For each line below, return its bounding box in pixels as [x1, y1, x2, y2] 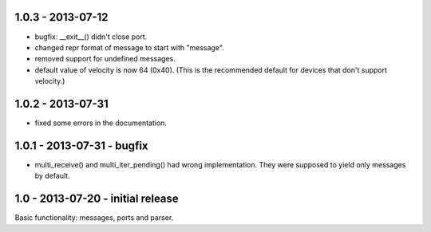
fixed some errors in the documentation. [34, 118, 168, 128]
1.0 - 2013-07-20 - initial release [14, 192, 179, 206]
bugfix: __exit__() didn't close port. [34, 32, 148, 41]
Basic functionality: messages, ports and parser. [14, 213, 174, 222]
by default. [34, 171, 71, 181]
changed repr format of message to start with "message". [34, 42, 225, 52]
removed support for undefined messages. [34, 54, 176, 64]
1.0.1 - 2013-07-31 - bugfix [14, 139, 148, 152]
